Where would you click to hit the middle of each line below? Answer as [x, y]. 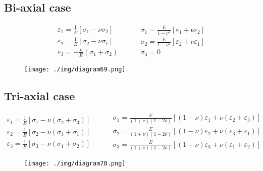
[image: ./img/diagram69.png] [75, 69]
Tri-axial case [40, 95]
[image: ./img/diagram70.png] [75, 164]
